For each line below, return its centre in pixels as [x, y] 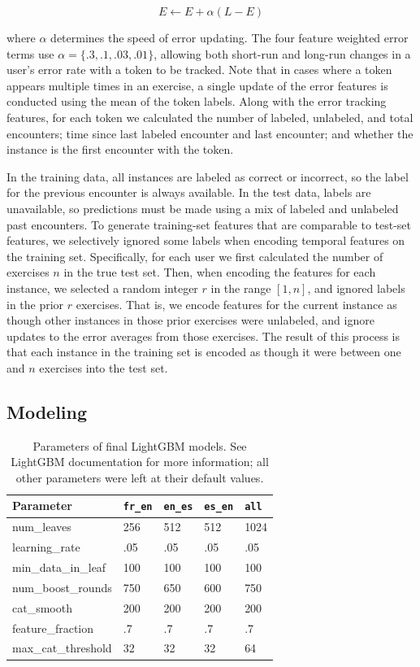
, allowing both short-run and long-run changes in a [282, 53]
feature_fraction [53, 628]
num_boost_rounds [62, 587]
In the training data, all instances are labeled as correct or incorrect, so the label [208, 176]
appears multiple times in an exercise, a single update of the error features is [197, 85]
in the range [241, 288]
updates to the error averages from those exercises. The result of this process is [204, 336]
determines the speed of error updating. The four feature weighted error [229, 37]
